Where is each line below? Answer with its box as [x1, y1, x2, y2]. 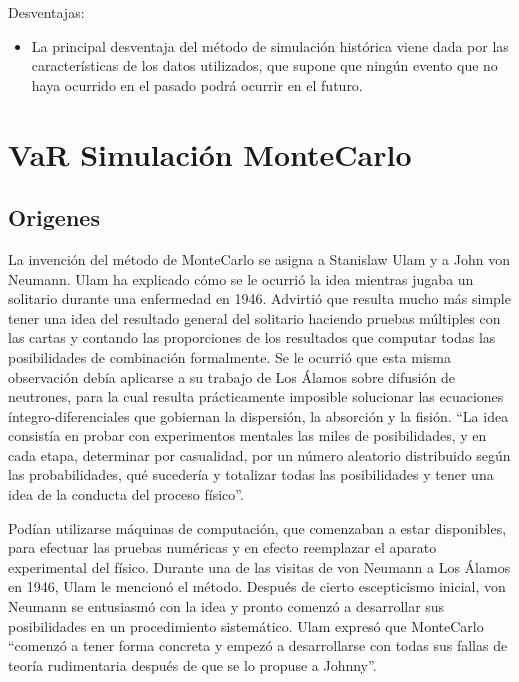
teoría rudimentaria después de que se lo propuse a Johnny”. [8, 654, 377, 675]
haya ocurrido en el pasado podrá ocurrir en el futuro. [31, 74, 363, 95]
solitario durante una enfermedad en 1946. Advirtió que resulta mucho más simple [8, 288, 511, 309]
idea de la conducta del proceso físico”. [8, 484, 244, 505]
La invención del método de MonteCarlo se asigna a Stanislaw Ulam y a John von [8, 248, 510, 269]
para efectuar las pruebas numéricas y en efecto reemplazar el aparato [8, 537, 437, 558]
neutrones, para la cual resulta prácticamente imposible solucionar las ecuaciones [8, 386, 504, 407]
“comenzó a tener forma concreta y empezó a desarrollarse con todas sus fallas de [8, 635, 508, 656]
